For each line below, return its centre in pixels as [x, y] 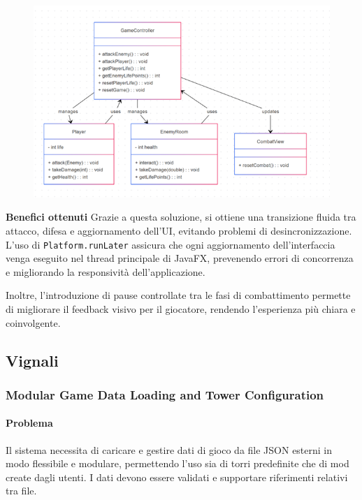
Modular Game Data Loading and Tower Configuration [165, 394]
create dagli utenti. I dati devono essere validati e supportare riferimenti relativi [177, 477]
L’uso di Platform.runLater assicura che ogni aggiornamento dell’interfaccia [171, 244]
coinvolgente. [33, 322]
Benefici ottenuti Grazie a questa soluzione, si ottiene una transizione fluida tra [181, 217]
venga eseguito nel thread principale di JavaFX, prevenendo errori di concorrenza [180, 258]
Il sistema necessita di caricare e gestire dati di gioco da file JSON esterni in [169, 449]
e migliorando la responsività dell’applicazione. [106, 271]
